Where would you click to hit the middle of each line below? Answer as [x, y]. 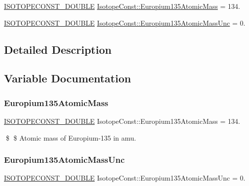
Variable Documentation [68, 78]
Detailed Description [58, 49]
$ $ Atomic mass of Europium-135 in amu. [71, 137]
